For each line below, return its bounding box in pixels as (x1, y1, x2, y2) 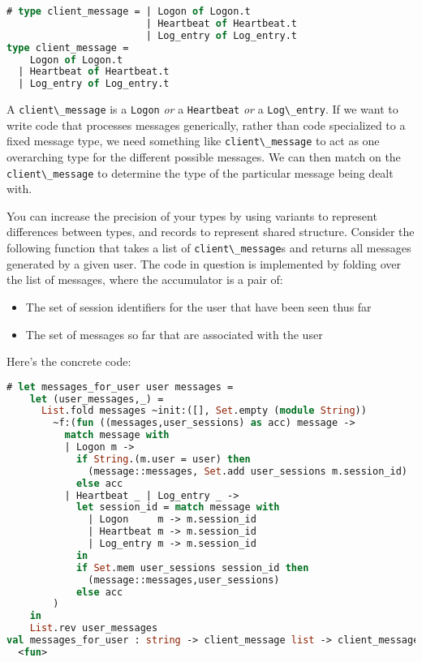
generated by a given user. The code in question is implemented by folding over (6, 255, 402, 272)
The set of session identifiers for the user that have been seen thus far (25, 298, 372, 315)
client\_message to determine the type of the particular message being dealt (6, 164, 394, 181)
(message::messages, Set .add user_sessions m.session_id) (88, 465, 407, 477)
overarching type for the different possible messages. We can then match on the (6, 148, 401, 165)
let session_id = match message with (75, 501, 280, 514)
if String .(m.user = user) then (75, 453, 251, 465)
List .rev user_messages (29, 622, 158, 634)
